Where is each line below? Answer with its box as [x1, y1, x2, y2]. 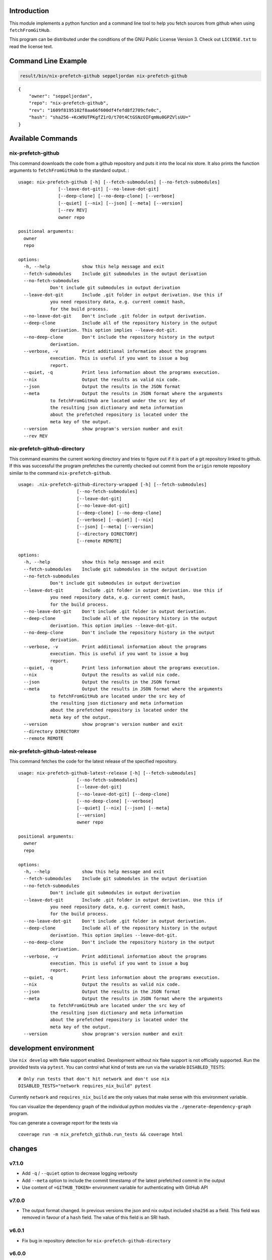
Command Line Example [9, 56, 88, 65]
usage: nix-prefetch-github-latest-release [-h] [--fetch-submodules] [18, 770, 196, 776]
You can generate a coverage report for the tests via [9, 1119, 118, 1126]
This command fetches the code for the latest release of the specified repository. [9, 759, 178, 765]
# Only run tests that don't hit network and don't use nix [18, 1076, 170, 1082]
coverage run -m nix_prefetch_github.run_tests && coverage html [18, 1131, 183, 1138]
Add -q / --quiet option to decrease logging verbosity [22, 1170, 138, 1176]
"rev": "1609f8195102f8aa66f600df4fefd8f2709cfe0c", [28, 107, 162, 113]
